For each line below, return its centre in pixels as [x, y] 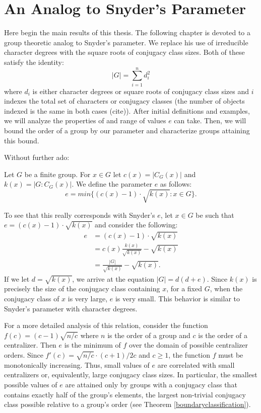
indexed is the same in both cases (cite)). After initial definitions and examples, [127, 110]
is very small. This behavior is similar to [177, 298]
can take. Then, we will [210, 120]
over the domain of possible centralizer [188, 345]
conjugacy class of [32, 298]
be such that [215, 215]
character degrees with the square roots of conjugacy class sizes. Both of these [124, 52]
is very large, [88, 298]
